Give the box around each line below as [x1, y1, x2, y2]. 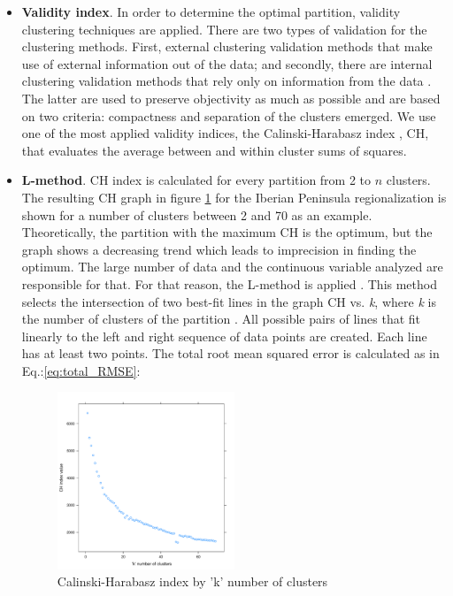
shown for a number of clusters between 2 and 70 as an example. [21, 205, 372, 224]
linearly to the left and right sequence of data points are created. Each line [21, 326, 427, 345]
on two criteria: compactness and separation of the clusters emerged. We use [21, 106, 436, 125]
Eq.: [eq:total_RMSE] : [21, 361, 141, 379]
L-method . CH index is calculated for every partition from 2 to [21, 171, 372, 189]
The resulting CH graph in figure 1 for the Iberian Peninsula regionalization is [21, 187, 447, 206]
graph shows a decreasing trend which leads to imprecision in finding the [21, 240, 417, 258]
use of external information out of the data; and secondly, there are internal [21, 54, 433, 73]
